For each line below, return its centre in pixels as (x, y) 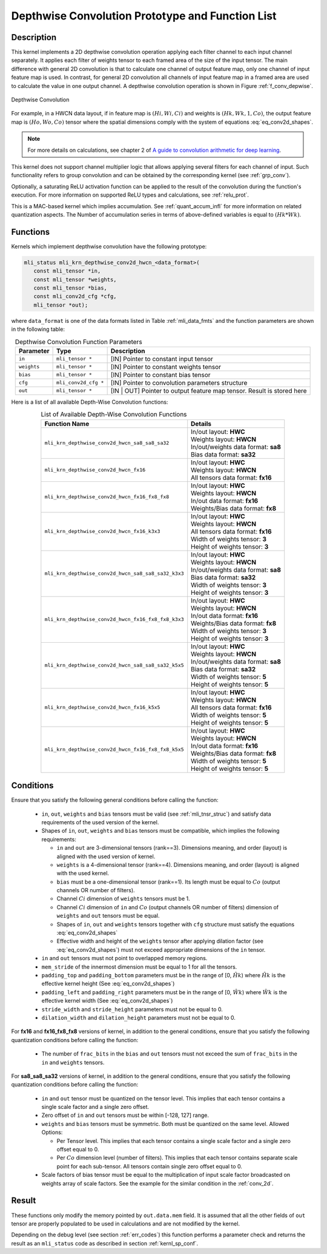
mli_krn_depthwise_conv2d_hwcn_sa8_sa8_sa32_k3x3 (114, 574)
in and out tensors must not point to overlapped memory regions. (124, 958)
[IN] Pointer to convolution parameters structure (179, 382)
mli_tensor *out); (61, 305)
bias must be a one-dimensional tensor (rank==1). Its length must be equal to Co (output (168, 882)
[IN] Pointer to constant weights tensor (166, 367)
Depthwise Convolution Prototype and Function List (144, 16)
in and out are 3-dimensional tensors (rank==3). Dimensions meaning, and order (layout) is (172, 848)
